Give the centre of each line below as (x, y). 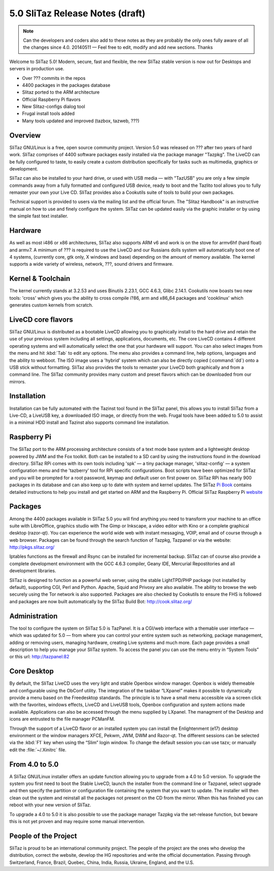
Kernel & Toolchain (40, 279)
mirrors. (18, 381)
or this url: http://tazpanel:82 (39, 657)
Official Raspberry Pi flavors (51, 99)
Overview (25, 135)
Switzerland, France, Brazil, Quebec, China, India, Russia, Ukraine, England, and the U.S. (102, 862)
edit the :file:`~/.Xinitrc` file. (38, 750)
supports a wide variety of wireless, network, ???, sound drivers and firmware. (91, 264)
